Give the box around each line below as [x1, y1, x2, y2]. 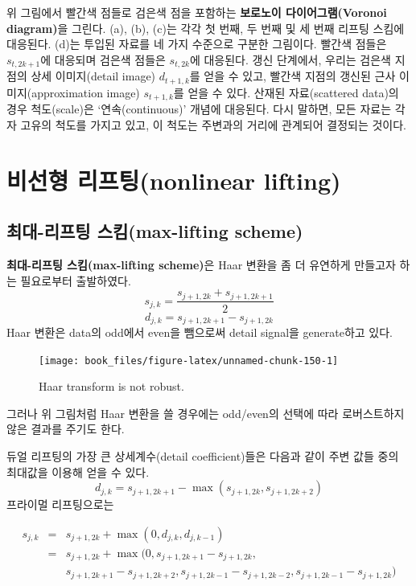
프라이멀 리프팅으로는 [6, 496, 114, 513]
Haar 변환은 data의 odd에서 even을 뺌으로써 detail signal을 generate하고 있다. [6, 324, 393, 341]
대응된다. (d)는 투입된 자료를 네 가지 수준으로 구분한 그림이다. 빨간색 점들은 [6, 35, 387, 52]
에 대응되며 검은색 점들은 [40, 51, 166, 68]
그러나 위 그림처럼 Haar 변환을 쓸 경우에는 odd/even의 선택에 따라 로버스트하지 [6, 404, 405, 421]
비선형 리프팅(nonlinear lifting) [6, 163, 341, 196]
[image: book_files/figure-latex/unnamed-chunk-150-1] [39, 354, 339, 367]
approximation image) [31, 84, 140, 100]
